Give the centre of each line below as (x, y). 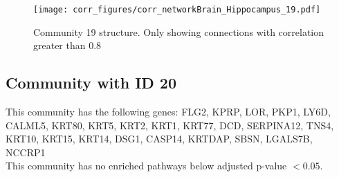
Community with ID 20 (91, 83)
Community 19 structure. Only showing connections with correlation (179, 31)
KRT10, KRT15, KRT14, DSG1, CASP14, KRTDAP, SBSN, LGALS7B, (159, 139)
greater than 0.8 (67, 45)
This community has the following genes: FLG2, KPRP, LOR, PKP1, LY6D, (168, 112)
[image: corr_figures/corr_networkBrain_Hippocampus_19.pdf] (177, 10)
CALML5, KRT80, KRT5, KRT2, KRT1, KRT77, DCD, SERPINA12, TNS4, (170, 125)
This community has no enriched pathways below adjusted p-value (146, 166)
